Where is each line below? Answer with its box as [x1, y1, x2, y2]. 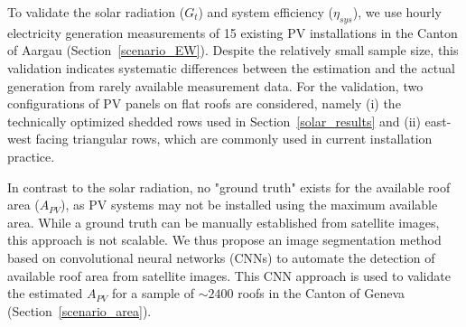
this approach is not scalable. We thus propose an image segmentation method [7, 230, 442, 249]
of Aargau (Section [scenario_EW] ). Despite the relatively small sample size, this [7, 41, 459, 60]
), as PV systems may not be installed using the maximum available [61, 195, 438, 214]
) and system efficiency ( [198, 3, 333, 21]
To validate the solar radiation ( [7, 3, 185, 21]
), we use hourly [352, 3, 442, 21]
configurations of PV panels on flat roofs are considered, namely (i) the [7, 94, 401, 113]
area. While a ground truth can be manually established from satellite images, [7, 212, 440, 231]
